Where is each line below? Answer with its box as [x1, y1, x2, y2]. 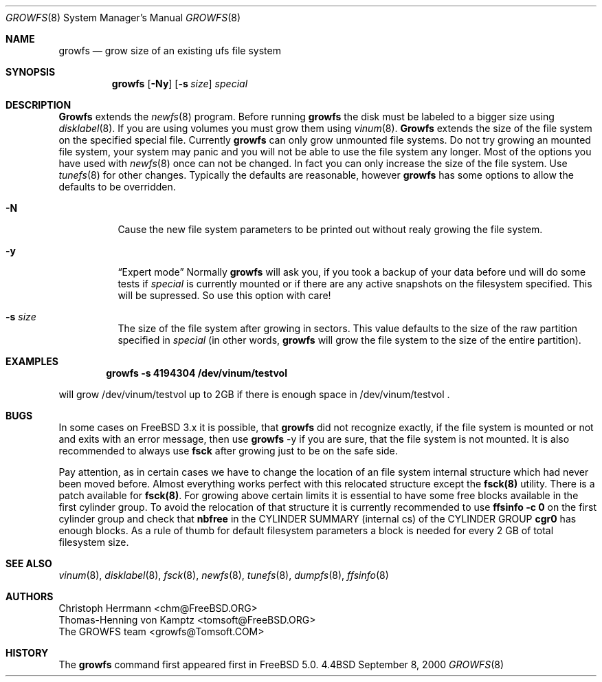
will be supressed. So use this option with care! [118, 289, 331, 301]
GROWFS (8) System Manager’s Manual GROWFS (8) [5, 12, 241, 23]
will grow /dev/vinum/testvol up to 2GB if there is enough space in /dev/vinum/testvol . [58, 388, 450, 400]
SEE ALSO [5, 558, 52, 569]
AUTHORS [5, 591, 54, 602]
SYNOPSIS [5, 66, 56, 78]
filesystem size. [58, 536, 129, 548]
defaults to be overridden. [58, 181, 176, 192]
